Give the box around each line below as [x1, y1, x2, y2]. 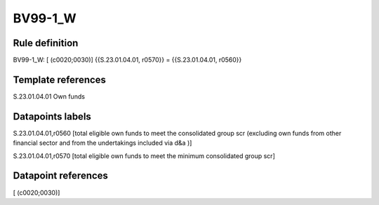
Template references [13, 73, 107, 85]
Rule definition [13, 37, 79, 49]
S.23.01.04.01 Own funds [13, 92, 86, 101]
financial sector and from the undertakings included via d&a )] [13, 139, 192, 147]
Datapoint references [13, 170, 109, 182]
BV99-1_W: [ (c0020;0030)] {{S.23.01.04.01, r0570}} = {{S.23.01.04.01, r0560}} [13, 56, 242, 64]
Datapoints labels [13, 111, 91, 122]
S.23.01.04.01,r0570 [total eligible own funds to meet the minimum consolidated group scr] [13, 151, 275, 160]
